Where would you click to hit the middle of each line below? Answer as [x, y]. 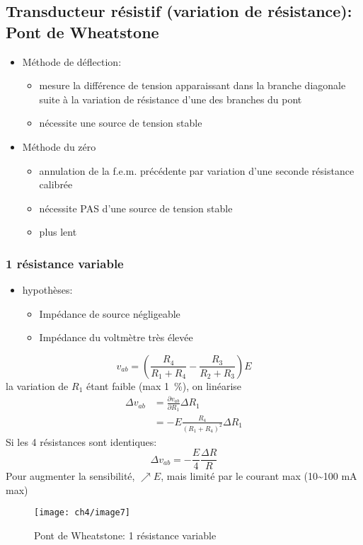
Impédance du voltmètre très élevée [116, 337]
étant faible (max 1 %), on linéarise [164, 385]
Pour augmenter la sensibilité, [70, 476]
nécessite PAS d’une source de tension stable [136, 208]
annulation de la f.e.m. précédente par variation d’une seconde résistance [197, 170]
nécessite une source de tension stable [121, 123]
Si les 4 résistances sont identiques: [81, 441]
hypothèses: [47, 290]
